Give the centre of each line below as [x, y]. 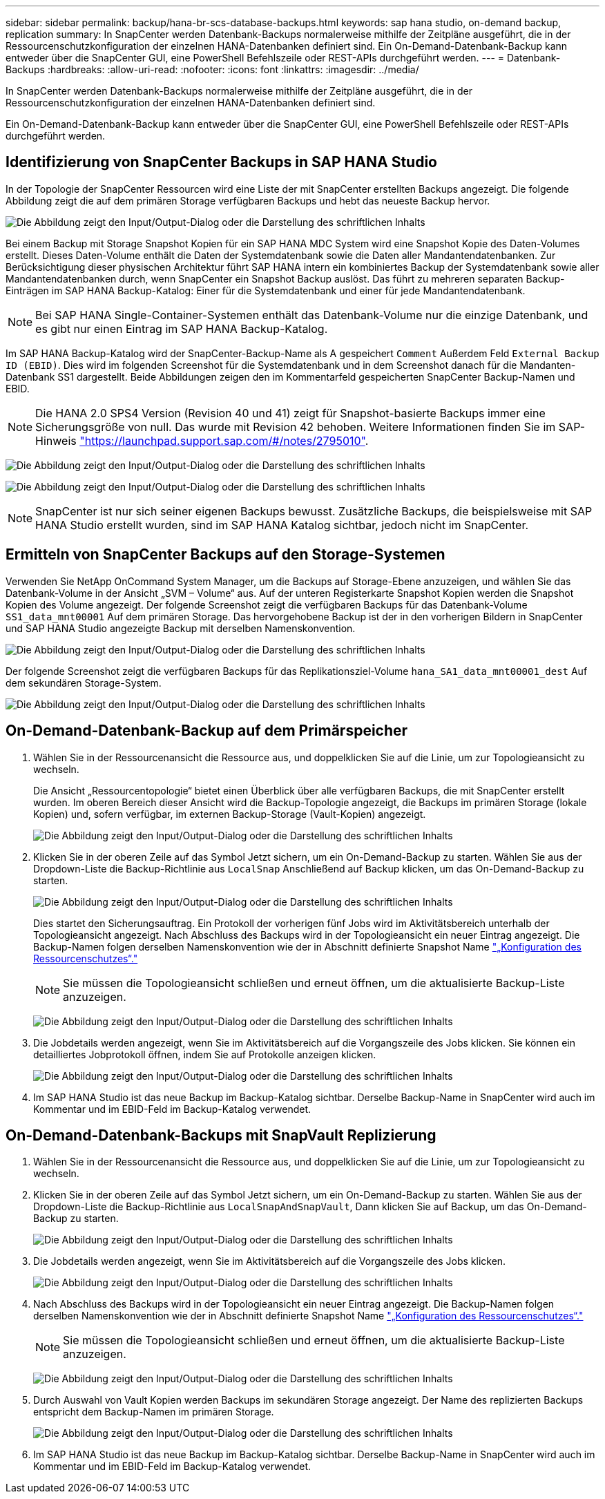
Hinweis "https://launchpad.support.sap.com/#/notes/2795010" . [202, 440]
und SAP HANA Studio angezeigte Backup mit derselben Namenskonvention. [181, 628]
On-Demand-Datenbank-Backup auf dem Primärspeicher [207, 731]
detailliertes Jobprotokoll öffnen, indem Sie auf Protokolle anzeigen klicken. [205, 1054]
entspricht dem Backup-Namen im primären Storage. [154, 1412]
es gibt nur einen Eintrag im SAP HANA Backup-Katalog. [182, 328]
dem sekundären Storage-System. [84, 682]
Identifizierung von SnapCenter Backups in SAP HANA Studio [221, 162]
